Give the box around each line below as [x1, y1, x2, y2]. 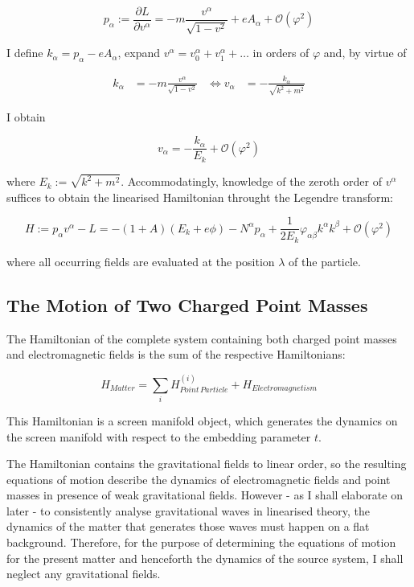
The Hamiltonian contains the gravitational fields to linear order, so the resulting [6, 455, 407, 472]
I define [6, 44, 43, 61]
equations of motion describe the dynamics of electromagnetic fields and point [6, 470, 391, 487]
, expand [117, 44, 161, 61]
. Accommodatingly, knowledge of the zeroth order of [121, 173, 382, 190]
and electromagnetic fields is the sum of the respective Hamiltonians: [6, 346, 346, 363]
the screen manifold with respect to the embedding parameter [6, 428, 311, 445]
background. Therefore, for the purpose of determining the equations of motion [6, 534, 396, 551]
